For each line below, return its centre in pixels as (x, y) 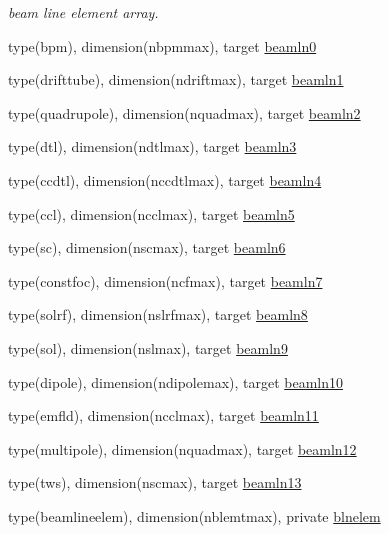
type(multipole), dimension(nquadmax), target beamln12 (182, 448)
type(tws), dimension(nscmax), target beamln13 (155, 482)
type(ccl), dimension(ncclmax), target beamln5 (151, 213)
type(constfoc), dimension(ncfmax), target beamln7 (165, 280)
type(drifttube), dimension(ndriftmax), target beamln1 (176, 79)
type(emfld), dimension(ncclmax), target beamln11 (163, 415)
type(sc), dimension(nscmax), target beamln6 (147, 247)
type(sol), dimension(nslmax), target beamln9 (148, 347)
